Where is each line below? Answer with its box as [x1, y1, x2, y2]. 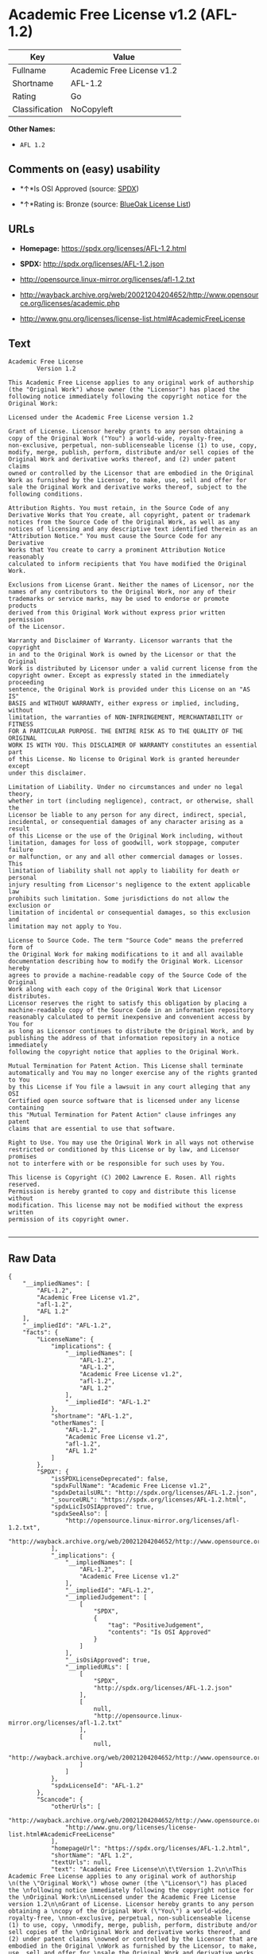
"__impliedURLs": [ [64, 1663, 130, 1671]
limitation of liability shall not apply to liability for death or [8, 867, 240, 875]
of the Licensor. [8, 623, 66, 631]
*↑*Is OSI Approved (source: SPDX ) [19, 183, 139, 193]
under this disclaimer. [8, 769, 87, 778]
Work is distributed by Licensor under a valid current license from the [8, 665, 258, 673]
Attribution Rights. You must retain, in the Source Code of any [8, 504, 229, 512]
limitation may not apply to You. [8, 923, 123, 931]
